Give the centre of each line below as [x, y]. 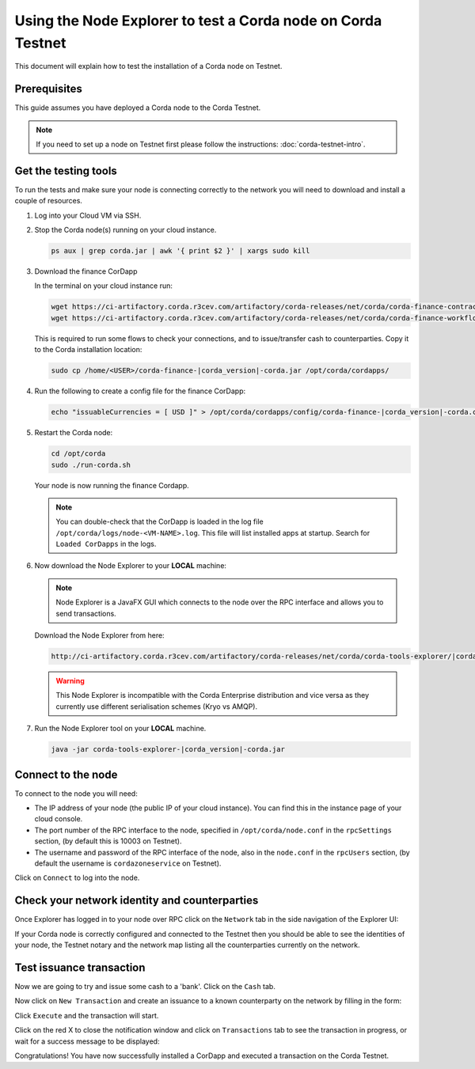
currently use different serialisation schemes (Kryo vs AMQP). [156, 706]
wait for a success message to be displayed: [87, 1041]
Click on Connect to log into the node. [77, 878]
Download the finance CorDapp [86, 271]
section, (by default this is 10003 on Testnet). [108, 841]
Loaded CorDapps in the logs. [106, 544]
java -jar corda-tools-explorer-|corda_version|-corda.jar [168, 749]
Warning [70, 681]
